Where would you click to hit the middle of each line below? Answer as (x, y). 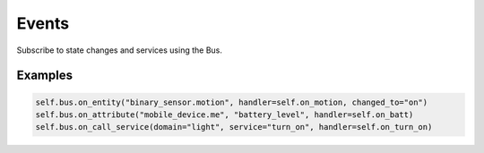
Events (43, 23)
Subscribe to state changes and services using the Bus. (120, 50)
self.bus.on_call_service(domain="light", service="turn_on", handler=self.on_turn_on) (234, 127)
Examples (45, 76)
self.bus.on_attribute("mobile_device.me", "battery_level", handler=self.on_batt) (225, 115)
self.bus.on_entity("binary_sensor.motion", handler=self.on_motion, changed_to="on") (232, 102)
